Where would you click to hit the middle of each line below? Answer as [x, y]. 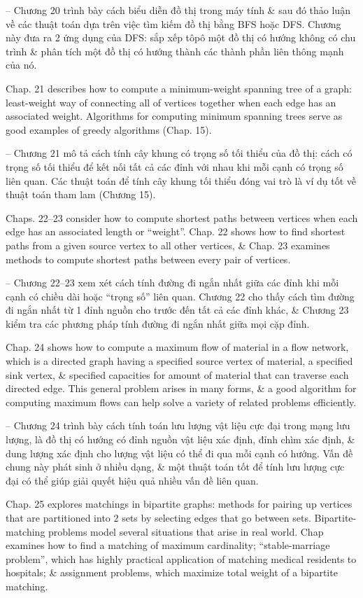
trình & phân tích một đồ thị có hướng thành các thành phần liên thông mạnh [175, 51]
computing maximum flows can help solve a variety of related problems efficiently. [181, 402]
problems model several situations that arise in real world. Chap [186, 531]
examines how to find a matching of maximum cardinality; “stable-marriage [168, 545]
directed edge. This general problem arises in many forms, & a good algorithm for [181, 388]
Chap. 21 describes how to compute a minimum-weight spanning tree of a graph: [179, 88]
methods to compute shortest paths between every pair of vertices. [148, 259]
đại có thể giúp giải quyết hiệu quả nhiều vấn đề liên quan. [132, 480]
